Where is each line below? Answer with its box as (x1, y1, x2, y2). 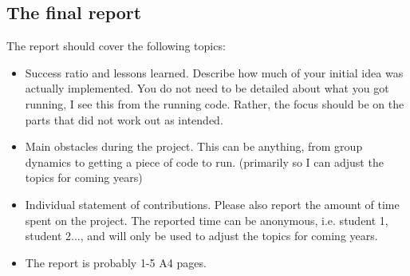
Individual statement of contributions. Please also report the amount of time (25, 195, 400, 212)
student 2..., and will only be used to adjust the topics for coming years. (25, 227, 378, 244)
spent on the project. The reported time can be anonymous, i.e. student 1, (25, 211, 388, 228)
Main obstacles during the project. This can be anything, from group (25, 138, 363, 155)
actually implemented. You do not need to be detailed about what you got (25, 80, 389, 97)
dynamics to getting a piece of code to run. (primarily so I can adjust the (25, 153, 384, 170)
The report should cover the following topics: (6, 37, 226, 54)
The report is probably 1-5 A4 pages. (25, 254, 207, 270)
